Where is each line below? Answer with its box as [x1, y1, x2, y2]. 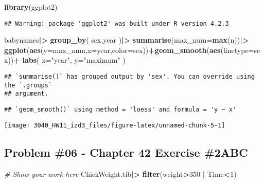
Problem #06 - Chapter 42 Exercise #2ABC [4, 144, 248, 160]
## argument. [4, 90, 48, 98]
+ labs [13, 54, 37, 65]
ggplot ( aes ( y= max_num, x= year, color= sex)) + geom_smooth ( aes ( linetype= [4, 44, 254, 55]
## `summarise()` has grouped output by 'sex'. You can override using [4, 73, 255, 81]
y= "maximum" [74, 54, 120, 65]
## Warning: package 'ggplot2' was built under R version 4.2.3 [4, 20, 229, 27]
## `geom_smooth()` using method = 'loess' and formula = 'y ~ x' [4, 106, 237, 113]
